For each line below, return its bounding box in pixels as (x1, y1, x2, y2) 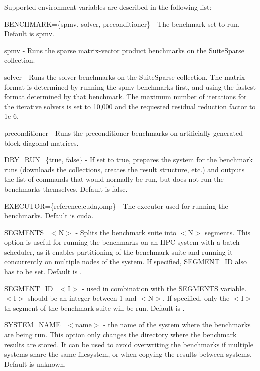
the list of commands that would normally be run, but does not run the (4, 174, 224, 184)
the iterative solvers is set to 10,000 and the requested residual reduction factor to (4, 101, 256, 111)
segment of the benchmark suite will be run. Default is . (13, 302, 185, 313)
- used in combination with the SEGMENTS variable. (82, 283, 247, 293)
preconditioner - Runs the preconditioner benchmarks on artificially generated (4, 127, 243, 138)
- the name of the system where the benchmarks (103, 319, 251, 330)
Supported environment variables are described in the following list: (4, 2, 212, 12)
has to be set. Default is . (4, 266, 82, 277)
